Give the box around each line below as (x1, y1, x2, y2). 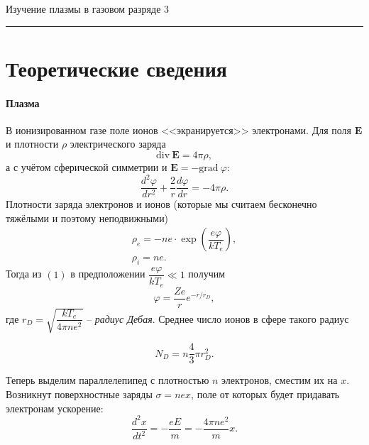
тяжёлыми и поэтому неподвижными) (6, 210, 169, 225)
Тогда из (6, 266, 42, 281)
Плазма (6, 95, 40, 110)
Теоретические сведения (6, 53, 227, 82)
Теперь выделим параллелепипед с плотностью (6, 373, 209, 388)
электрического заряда (70, 136, 166, 151)
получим (188, 266, 226, 281)
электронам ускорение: (6, 400, 104, 415)
